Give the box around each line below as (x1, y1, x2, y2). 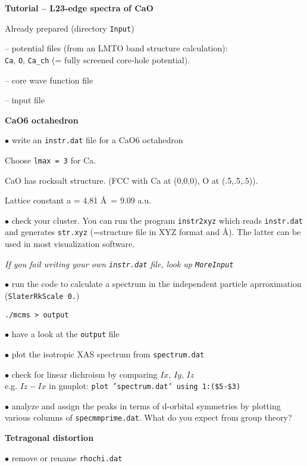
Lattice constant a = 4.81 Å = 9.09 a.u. (5, 194, 152, 206)
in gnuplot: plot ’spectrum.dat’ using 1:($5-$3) (49, 379, 241, 392)
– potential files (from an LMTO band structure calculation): (5, 42, 228, 54)
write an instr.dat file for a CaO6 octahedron (11, 134, 183, 146)
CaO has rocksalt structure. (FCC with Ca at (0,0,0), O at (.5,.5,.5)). (5, 174, 258, 186)
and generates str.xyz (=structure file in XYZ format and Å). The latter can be (5, 226, 301, 238)
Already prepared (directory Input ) (5, 21, 134, 34)
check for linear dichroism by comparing (11, 368, 158, 380)
